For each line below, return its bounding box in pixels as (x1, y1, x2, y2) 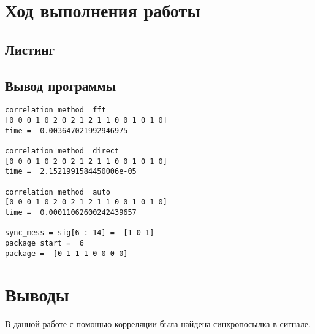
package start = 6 (5, 238, 84, 247)
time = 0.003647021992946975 (5, 126, 128, 135)
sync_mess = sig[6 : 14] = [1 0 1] (5, 228, 154, 238)
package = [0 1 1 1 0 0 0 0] (5, 249, 128, 258)
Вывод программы (5, 76, 116, 95)
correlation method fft (5, 106, 106, 115)
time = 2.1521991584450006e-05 (5, 167, 137, 176)
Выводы (5, 282, 69, 307)
